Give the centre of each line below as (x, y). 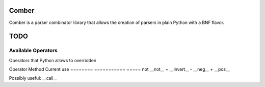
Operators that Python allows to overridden (53, 60)
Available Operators (33, 50)
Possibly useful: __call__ (33, 78)
